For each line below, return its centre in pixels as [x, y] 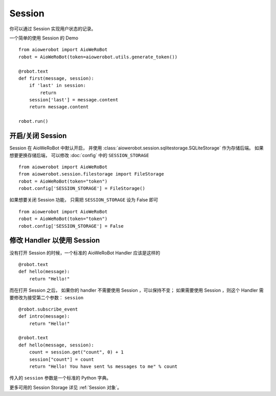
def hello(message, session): [56, 345]
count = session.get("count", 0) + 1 [76, 352]
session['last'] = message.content [74, 100]
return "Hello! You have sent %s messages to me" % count [103, 367]
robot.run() [33, 121]
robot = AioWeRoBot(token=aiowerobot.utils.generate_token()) [98, 57]
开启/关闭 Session [38, 136]
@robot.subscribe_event [48, 309]
